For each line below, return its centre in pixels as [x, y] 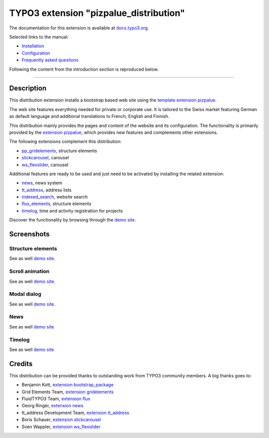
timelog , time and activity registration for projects [72, 211]
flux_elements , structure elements [57, 204]
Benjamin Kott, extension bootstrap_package [68, 385]
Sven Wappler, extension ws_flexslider [61, 427]
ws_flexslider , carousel [45, 165]
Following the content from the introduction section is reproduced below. [84, 69]
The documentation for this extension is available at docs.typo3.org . [79, 28]
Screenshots [29, 234]
